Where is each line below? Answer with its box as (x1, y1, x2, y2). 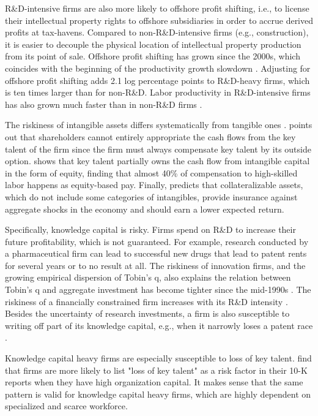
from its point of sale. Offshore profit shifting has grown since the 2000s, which (5, 50, 300, 62)
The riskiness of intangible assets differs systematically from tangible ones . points (5, 118, 312, 131)
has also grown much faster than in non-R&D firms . (5, 97, 202, 110)
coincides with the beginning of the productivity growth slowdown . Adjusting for (5, 61, 311, 74)
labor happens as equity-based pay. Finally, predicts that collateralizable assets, (5, 178, 303, 191)
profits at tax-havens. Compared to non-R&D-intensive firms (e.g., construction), (5, 26, 309, 39)
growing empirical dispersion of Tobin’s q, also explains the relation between (5, 271, 291, 284)
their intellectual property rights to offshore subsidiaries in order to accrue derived (5, 13, 314, 26)
